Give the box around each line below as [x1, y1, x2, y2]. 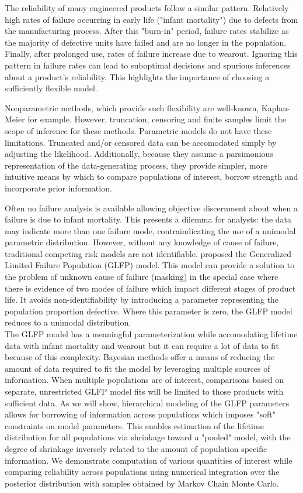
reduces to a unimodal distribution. [5, 316, 131, 328]
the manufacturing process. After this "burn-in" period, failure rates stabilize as [5, 25, 289, 37]
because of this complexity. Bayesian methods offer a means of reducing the [5, 351, 275, 363]
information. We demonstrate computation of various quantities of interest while [5, 454, 292, 466]
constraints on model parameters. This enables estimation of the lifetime [5, 419, 264, 432]
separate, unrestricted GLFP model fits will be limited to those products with [5, 385, 284, 397]
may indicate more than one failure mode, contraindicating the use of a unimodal [5, 224, 296, 237]
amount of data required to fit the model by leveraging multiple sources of [5, 362, 270, 374]
